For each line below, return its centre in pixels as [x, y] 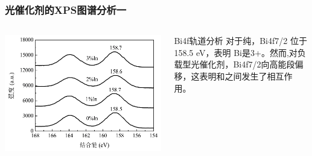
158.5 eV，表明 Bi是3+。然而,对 [236, 52]
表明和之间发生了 [233, 76]
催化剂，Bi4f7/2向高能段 [247, 64]
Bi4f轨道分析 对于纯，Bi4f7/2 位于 [240, 41]
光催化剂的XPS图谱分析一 [66, 9]
